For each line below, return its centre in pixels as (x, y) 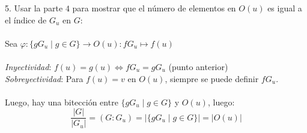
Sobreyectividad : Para (44, 78)
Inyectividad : (28, 66)
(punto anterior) (198, 66)
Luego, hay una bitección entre (62, 102)
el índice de (26, 19)
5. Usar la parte (34, 8)
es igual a (285, 8)
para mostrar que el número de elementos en (154, 8)
